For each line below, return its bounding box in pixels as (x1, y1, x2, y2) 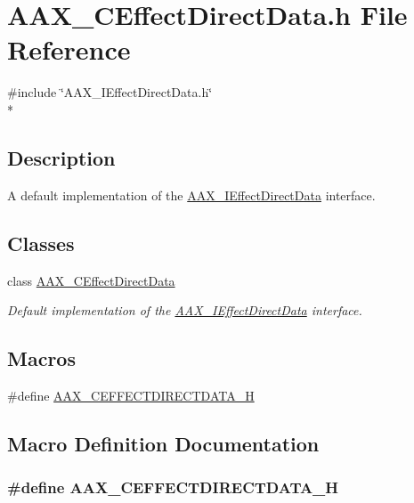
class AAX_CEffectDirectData (7, 271, 175, 289)
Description (7, 143, 116, 171)
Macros (7, 345, 76, 372)
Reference (7, 31, 131, 68)
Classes (7, 229, 75, 256)
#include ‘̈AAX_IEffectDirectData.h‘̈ (7, 83, 213, 101)
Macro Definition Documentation (7, 429, 320, 457)
